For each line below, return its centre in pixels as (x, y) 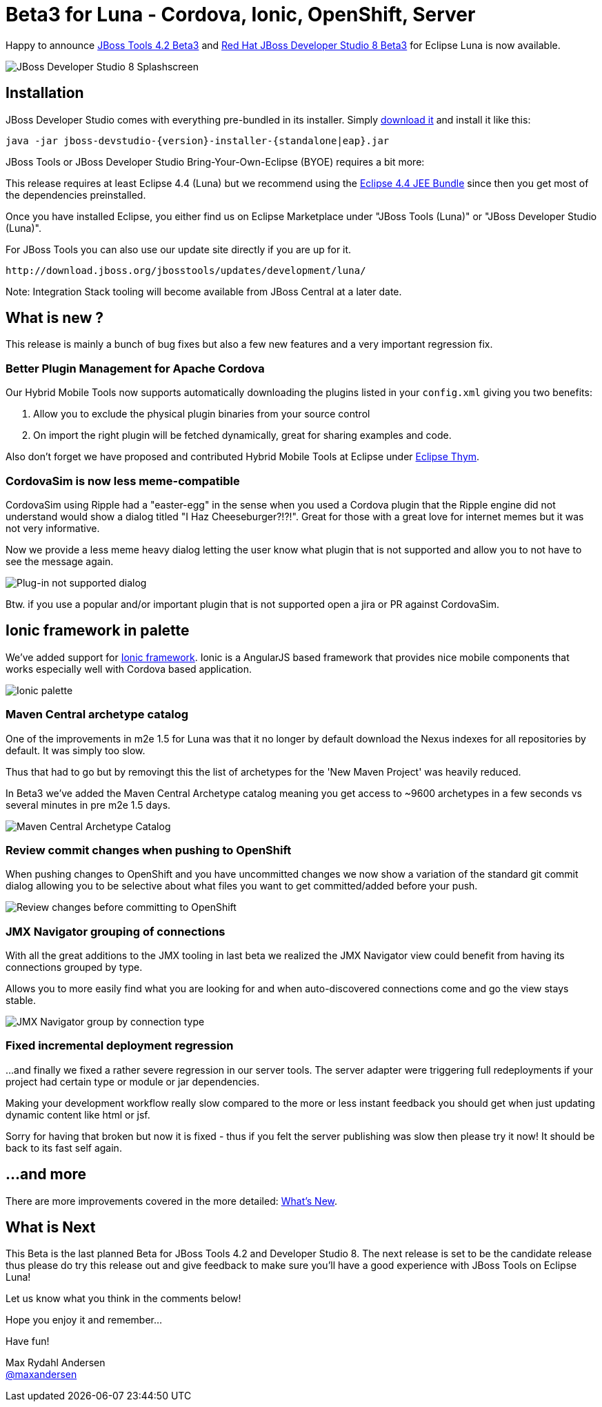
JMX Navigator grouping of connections (116, 931)
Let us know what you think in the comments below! (123, 1299)
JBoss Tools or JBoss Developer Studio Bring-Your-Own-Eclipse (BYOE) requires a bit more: (215, 161)
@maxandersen (41, 1375)
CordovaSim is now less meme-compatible (123, 481)
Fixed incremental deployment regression (120, 1046)
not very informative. (53, 528)
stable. (21, 1001)
